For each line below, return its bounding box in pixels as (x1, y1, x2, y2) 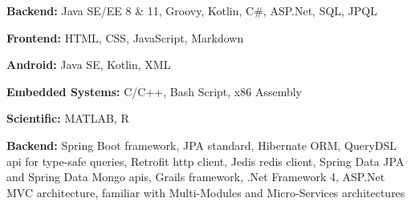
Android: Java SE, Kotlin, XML (6, 56, 171, 73)
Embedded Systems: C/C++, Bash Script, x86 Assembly (6, 83, 302, 99)
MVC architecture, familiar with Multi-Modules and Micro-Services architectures (6, 184, 405, 200)
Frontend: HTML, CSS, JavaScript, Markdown (6, 29, 244, 46)
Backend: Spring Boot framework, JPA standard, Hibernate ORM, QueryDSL (6, 136, 397, 153)
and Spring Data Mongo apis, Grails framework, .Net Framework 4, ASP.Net (6, 168, 385, 185)
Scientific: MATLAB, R (6, 110, 129, 127)
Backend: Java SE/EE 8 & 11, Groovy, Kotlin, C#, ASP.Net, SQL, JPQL (6, 2, 377, 18)
